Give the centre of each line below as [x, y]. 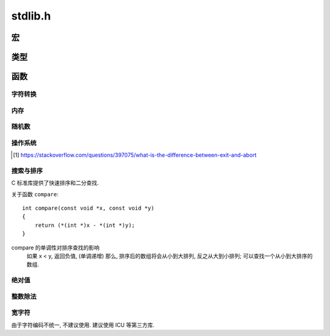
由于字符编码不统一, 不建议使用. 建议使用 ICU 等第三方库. [83, 325]
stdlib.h [31, 16]
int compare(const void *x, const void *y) [88, 208]
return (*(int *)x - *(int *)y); [85, 225]
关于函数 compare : [35, 194]
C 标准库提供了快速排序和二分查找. [55, 183]
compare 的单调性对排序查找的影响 [56, 248]
